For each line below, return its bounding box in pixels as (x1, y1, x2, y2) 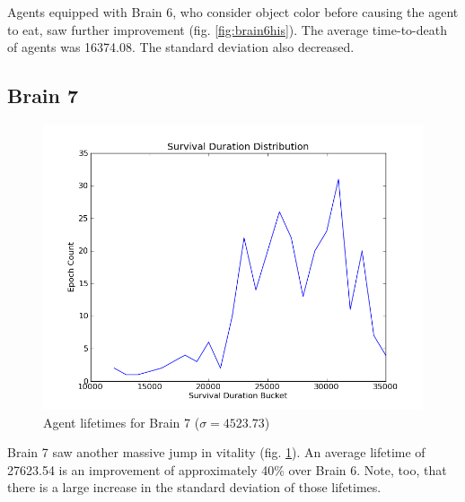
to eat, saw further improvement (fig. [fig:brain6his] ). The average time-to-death (7, 20, 447, 39)
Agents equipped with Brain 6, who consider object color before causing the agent (7, 3, 459, 21)
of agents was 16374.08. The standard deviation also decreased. (7, 38, 355, 56)
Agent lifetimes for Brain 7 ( (43, 412, 200, 431)
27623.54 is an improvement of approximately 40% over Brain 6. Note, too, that (7, 460, 447, 479)
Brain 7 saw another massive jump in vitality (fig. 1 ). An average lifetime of (7, 443, 426, 462)
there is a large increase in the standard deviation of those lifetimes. (7, 478, 382, 497)
